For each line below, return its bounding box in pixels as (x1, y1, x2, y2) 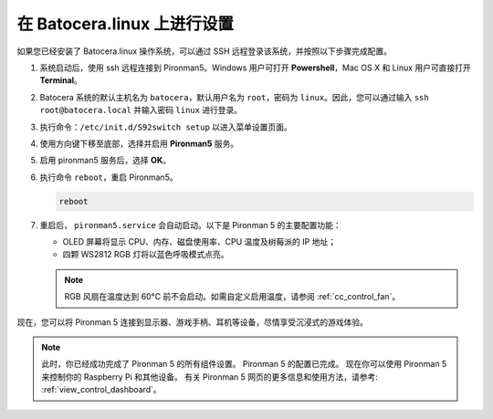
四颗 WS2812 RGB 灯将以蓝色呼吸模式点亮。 (62, 249, 229, 260)
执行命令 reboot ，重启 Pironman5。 (39, 172, 178, 183)
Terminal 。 (39, 75, 82, 86)
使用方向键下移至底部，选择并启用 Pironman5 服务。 (39, 138, 239, 149)
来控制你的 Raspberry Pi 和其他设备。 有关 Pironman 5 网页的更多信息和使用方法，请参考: (41, 371, 379, 382)
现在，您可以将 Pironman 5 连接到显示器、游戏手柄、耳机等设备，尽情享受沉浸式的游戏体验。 (16, 316, 369, 328)
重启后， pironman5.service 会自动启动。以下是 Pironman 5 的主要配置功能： (39, 219, 341, 230)
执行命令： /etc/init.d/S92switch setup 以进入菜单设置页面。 (39, 121, 292, 132)
